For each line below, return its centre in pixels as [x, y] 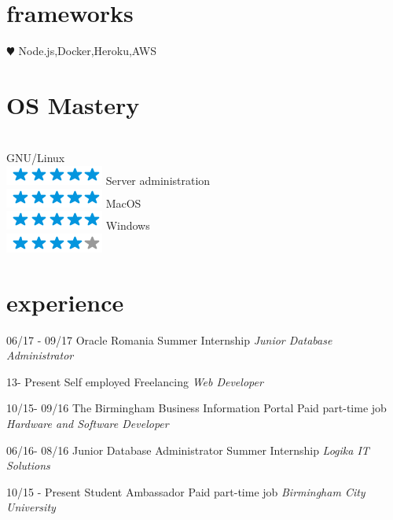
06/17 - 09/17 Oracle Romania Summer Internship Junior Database [169, 339]
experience [65, 302]
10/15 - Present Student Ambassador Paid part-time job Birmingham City [186, 491]
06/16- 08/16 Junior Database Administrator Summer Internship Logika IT [188, 450]
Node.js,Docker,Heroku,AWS [87, 51]
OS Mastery [73, 104]
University [31, 507]
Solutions [28, 465]
